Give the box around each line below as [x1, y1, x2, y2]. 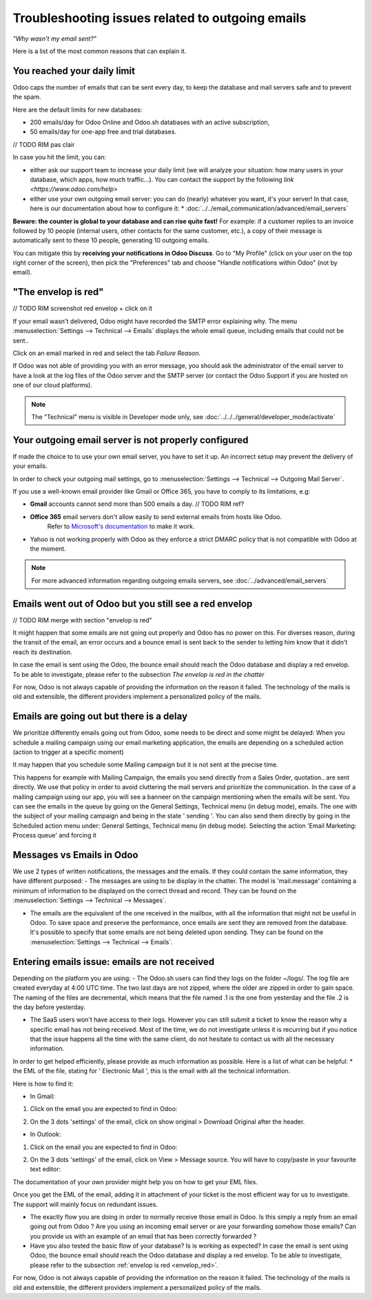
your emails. [12, 462, 48, 470]
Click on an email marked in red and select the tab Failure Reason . [12, 349, 201, 357]
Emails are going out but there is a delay [12, 711, 188, 722]
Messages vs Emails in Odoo [12, 849, 138, 861]
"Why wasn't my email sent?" [12, 34, 96, 43]
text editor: [30, 1165, 61, 1173]
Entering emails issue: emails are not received [12, 955, 215, 968]
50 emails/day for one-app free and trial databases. [30, 128, 177, 136]
